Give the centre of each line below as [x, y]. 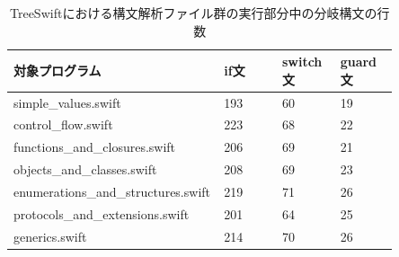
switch [302, 62]
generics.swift [50, 236]
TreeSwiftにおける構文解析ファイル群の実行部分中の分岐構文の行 [200, 13]
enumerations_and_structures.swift [112, 191]
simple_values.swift [67, 102]
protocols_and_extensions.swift [102, 213]
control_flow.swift [63, 124]
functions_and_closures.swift [95, 147]
